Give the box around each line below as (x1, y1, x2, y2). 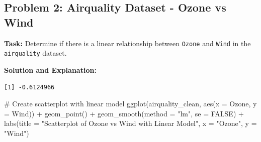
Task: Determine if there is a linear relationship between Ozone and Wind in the (4, 38, 251, 48)
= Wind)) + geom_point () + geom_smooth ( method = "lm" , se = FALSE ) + (4, 108, 244, 118)
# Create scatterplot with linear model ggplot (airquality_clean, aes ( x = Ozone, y (4, 98, 257, 109)
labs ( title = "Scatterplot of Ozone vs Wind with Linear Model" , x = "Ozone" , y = (4, 118, 257, 128)
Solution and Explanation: (4, 64, 97, 75)
